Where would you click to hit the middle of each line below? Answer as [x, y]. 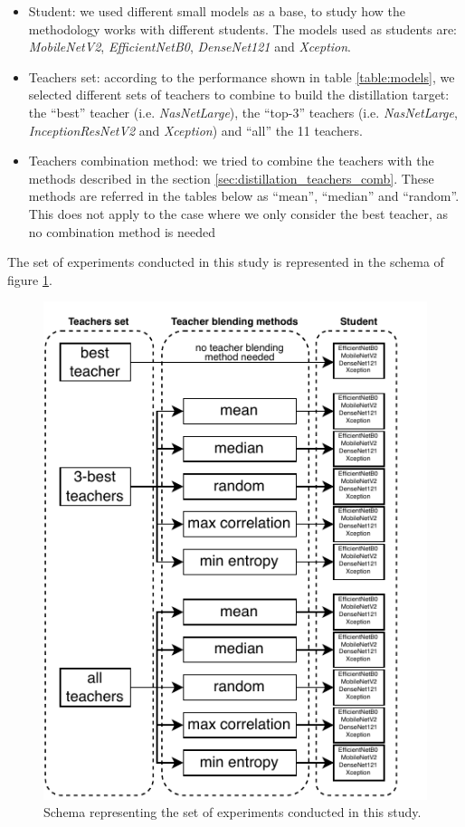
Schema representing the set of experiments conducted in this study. [232, 812]
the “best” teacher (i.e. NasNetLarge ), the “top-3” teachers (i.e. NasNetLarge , [243, 112]
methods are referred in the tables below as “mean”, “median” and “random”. [244, 196]
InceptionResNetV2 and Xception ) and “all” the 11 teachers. [195, 130]
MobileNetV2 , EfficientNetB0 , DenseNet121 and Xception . [190, 47]
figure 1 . [30, 279]
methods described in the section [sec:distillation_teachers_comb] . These [231, 178]
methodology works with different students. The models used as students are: [242, 29]
